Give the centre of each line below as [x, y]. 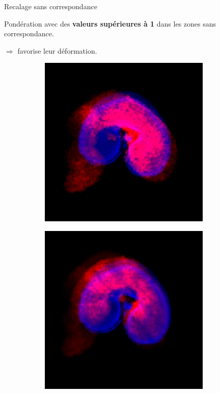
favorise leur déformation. [57, 50]
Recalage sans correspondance [51, 6]
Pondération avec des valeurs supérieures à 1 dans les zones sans [110, 23]
